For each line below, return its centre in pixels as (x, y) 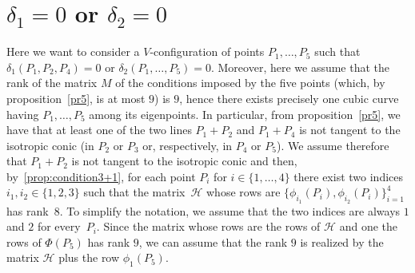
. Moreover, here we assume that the (300, 67)
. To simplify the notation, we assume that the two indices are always (230, 210)
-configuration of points (207, 51)
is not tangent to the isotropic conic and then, (184, 161)
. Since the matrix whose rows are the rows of (208, 226)
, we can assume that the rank (213, 241)
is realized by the (342, 241)
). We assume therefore (333, 145)
